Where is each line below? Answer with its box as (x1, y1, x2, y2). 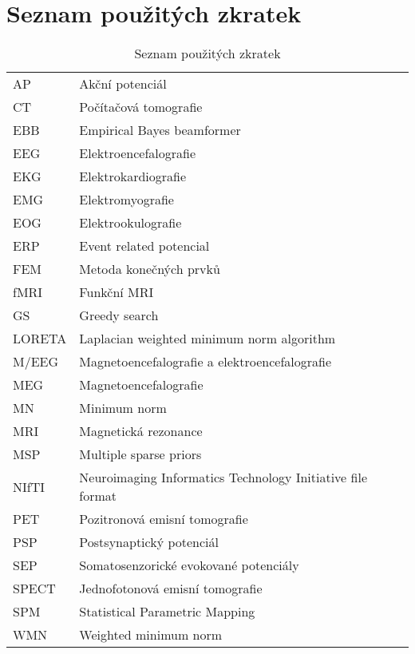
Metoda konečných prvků (79, 260, 220, 279)
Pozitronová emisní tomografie (79, 509, 248, 529)
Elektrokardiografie (79, 167, 187, 186)
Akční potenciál (79, 74, 167, 93)
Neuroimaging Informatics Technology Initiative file (79, 468, 368, 487)
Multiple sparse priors (79, 445, 202, 464)
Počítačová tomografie (79, 97, 203, 117)
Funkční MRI (79, 283, 154, 302)
